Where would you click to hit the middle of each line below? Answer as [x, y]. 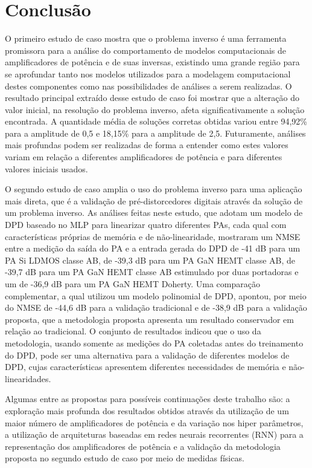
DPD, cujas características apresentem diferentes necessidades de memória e [145, 367]
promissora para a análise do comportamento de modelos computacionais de [146, 50]
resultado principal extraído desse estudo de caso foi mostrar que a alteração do [152, 98]
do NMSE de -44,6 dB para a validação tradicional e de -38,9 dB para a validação [156, 307]
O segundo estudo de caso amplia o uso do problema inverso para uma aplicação [154, 189]
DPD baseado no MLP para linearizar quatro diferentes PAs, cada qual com [146, 225]
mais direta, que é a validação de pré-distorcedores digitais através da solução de [154, 200]
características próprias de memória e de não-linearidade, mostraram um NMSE [153, 236]
